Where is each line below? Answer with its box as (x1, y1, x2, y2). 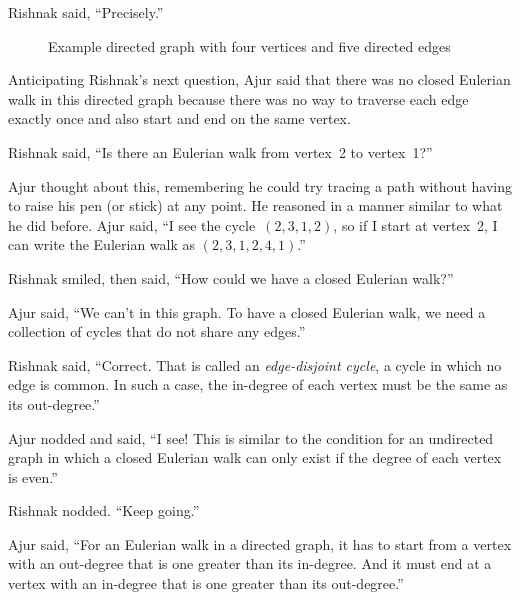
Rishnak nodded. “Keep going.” (8, 500, 200, 521)
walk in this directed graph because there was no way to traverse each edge (8, 88, 469, 109)
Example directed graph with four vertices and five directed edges (48, 35, 451, 56)
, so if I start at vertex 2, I (333, 214, 498, 235)
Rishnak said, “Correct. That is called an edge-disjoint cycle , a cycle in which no (8, 354, 502, 375)
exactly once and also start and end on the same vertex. (8, 108, 351, 129)
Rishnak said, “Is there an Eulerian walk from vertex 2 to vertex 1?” (8, 141, 433, 162)
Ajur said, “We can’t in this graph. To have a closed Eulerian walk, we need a (8, 301, 486, 322)
